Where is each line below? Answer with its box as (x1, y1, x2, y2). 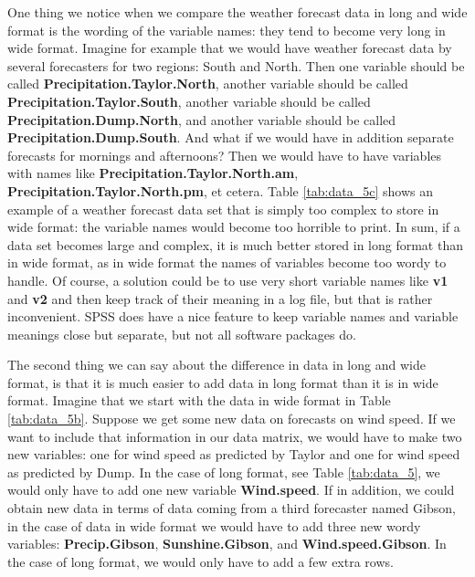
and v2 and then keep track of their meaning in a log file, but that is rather (7, 288, 433, 308)
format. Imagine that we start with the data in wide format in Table (7, 391, 391, 410)
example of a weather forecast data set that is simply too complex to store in (7, 199, 439, 218)
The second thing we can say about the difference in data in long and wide (7, 355, 426, 374)
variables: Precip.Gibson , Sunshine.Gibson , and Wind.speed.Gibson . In (7, 534, 447, 553)
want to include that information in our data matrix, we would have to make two (7, 426, 462, 446)
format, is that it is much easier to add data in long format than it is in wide (7, 372, 438, 392)
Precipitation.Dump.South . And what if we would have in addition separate (7, 128, 454, 147)
